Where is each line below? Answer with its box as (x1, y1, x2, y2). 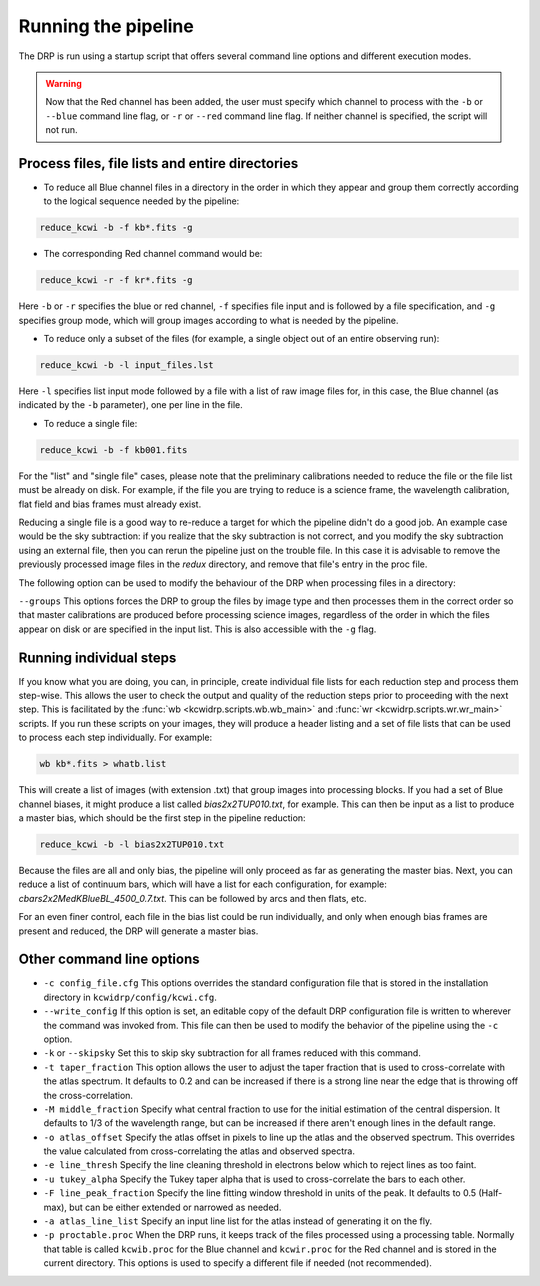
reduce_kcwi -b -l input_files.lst (39, 360, 214, 371)
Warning (45, 77, 82, 89)
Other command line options (18, 951, 200, 968)
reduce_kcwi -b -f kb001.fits (39, 444, 188, 455)
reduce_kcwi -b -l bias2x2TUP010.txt (39, 838, 225, 850)
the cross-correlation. (43, 1089, 134, 1101)
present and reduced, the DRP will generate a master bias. (18, 925, 259, 937)
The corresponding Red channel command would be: (43, 248, 263, 260)
